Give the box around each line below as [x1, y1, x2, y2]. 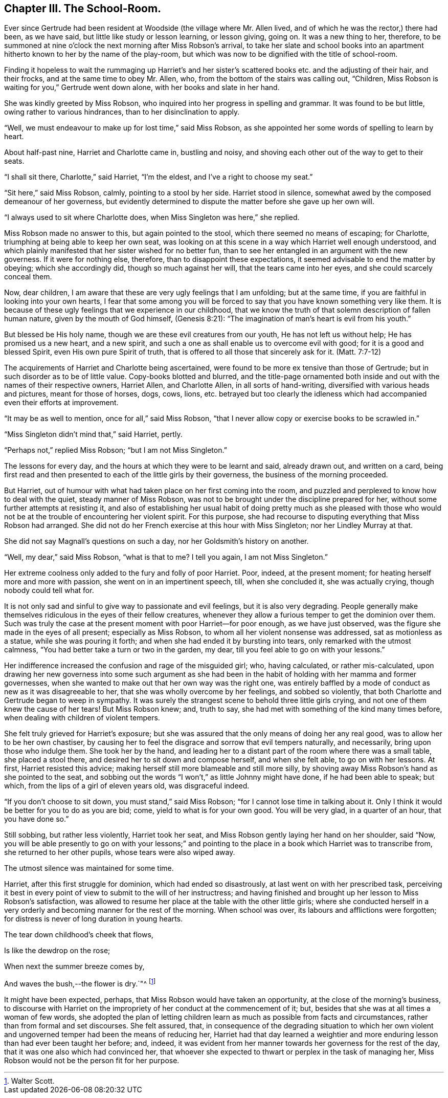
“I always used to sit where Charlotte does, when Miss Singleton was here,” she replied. [4, 213, 300, 222]
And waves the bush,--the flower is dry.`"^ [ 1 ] [4, 978, 156, 989]
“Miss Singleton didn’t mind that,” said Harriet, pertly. [4, 430, 183, 439]
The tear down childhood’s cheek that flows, [4, 930, 153, 939]
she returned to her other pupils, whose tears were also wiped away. [4, 848, 235, 857]
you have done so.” [4, 815, 69, 824]
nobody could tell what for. [4, 586, 94, 595]
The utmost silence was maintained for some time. [4, 864, 174, 873]
